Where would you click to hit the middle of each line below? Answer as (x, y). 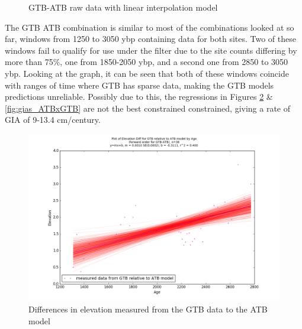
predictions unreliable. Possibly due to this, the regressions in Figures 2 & (139, 97)
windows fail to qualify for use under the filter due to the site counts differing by (151, 50)
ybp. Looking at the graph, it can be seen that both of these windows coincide (147, 73)
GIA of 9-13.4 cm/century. (53, 120)
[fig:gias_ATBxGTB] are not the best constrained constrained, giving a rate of (148, 108)
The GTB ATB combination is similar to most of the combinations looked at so (150, 27)
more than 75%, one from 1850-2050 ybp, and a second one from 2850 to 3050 (147, 62)
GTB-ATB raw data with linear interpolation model (123, 7)
